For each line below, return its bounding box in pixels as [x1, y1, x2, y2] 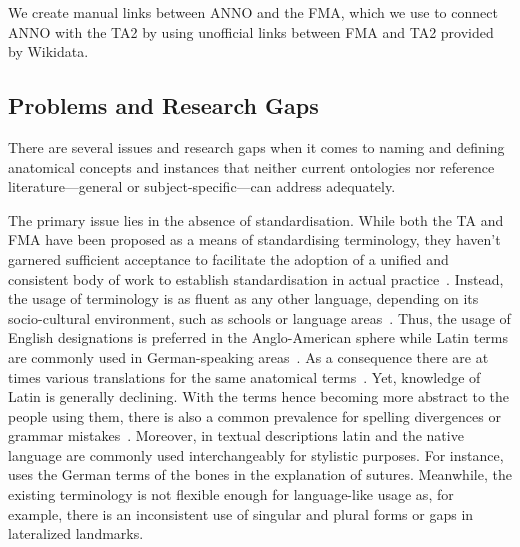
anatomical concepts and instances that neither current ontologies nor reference [8, 156, 495, 177]
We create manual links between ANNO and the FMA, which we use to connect [8, 2, 498, 22]
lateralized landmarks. [8, 523, 144, 544]
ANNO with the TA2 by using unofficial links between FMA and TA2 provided [8, 21, 494, 42]
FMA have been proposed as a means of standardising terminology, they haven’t [8, 229, 501, 250]
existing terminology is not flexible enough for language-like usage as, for [8, 484, 454, 505]
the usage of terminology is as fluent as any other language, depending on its [8, 288, 479, 309]
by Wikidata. [8, 41, 89, 62]
